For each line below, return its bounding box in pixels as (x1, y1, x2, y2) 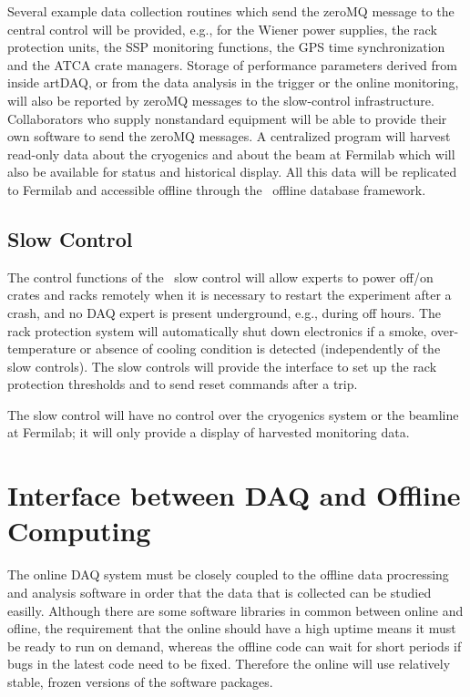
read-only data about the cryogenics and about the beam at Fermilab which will (7, 144, 455, 163)
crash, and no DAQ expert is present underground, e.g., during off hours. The (7, 302, 442, 322)
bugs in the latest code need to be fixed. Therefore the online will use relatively (7, 654, 451, 673)
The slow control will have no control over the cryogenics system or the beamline (7, 405, 459, 424)
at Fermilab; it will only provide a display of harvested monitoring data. (7, 423, 410, 442)
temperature (7, 339, 77, 358)
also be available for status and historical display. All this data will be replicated (7, 162, 457, 181)
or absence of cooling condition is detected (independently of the (79, 339, 441, 358)
